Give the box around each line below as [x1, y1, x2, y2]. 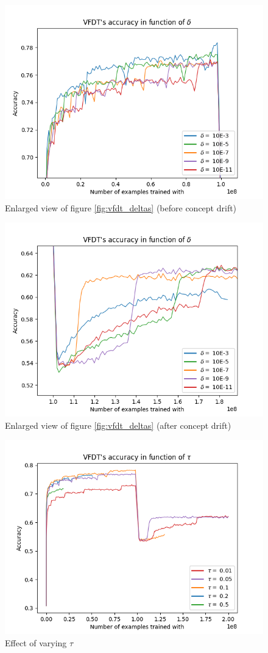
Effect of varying [5, 636, 67, 649]
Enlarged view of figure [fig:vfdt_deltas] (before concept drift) [5, 201, 237, 214]
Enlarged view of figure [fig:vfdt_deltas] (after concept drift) [5, 418, 231, 431]
